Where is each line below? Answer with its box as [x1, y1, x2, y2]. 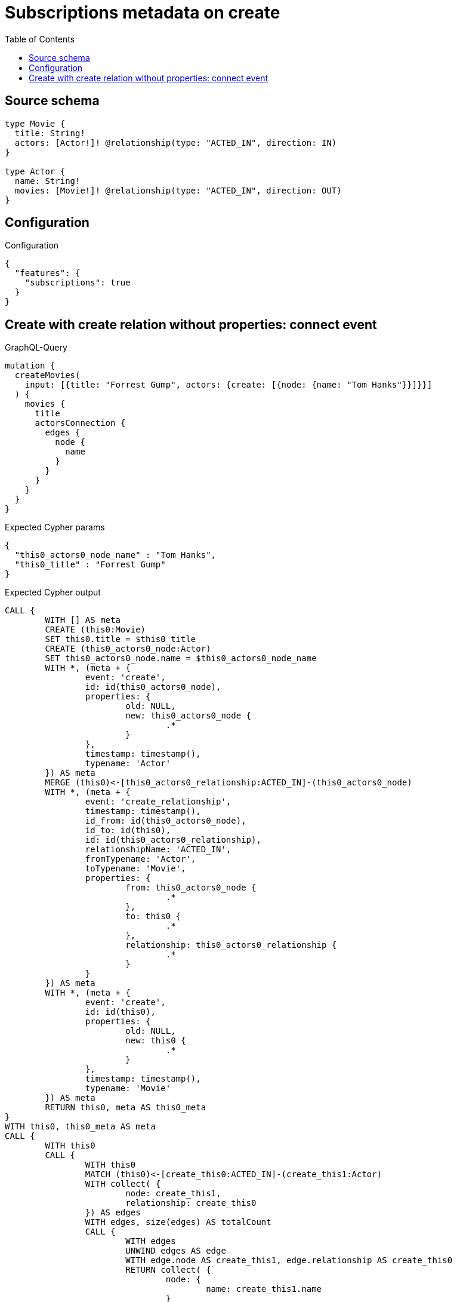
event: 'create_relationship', [85, 797, 231, 807]
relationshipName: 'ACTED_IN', [85, 845, 231, 855]
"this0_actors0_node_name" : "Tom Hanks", [14, 550, 217, 560]
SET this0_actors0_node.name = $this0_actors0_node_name [45, 653, 317, 664]
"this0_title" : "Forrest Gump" [14, 560, 166, 570]
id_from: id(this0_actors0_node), [85, 816, 246, 826]
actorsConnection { [35, 418, 126, 428]
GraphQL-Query [5, 342, 67, 353]
